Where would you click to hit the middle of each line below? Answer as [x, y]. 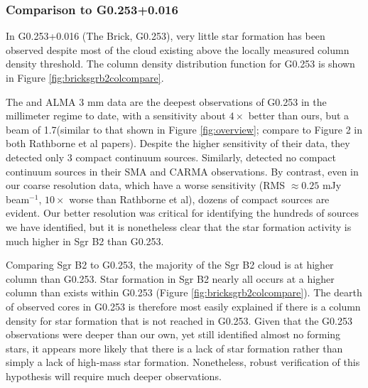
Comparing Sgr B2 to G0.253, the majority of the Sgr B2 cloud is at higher [170, 265]
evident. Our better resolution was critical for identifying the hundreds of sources [182, 213]
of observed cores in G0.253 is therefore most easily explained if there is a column [183, 306]
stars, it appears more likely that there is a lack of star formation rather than [174, 348]
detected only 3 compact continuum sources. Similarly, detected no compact [171, 157]
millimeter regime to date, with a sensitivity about [116, 115]
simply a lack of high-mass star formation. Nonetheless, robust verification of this [183, 362]
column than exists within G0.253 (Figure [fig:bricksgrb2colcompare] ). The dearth [184, 292]
